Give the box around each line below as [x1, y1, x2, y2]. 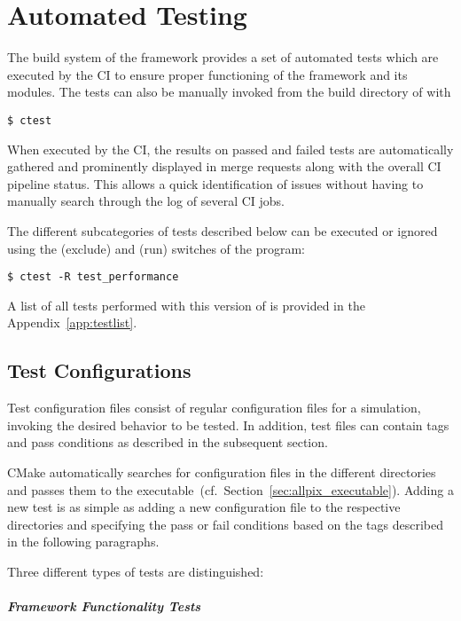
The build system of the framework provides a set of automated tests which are [7, 48, 439, 67]
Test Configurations [7, 357, 191, 384]
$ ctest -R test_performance [7, 271, 179, 284]
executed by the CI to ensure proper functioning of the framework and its [7, 65, 408, 83]
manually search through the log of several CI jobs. [7, 192, 285, 210]
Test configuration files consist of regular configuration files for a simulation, [7, 398, 421, 417]
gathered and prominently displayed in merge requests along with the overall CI [7, 157, 441, 176]
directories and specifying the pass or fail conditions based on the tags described [7, 515, 443, 533]
